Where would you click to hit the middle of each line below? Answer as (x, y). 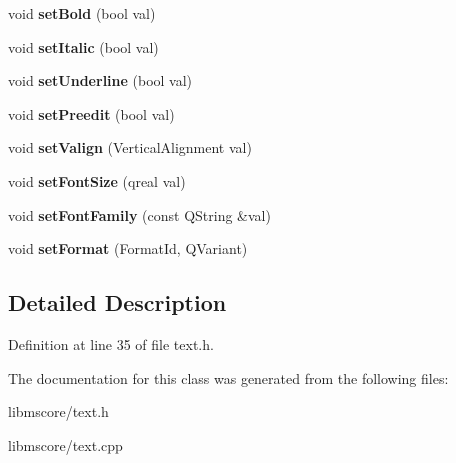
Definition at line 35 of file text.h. (111, 343)
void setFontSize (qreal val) (97, 180)
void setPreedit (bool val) (91, 113)
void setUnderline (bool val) (100, 80)
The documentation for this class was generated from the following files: (228, 377)
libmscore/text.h (58, 411)
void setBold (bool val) (82, 13)
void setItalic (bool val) (83, 46)
